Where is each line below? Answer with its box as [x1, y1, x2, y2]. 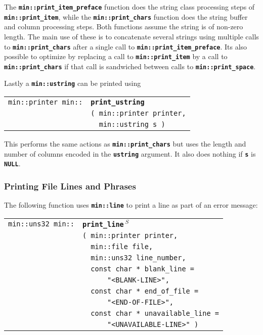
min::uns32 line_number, [91, 253, 186, 262]
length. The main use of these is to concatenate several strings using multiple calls [4, 31, 259, 41]
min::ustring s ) [99, 120, 165, 129]
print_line [82, 220, 124, 228]
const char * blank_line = [91, 264, 194, 273]
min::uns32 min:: [8, 220, 74, 228]
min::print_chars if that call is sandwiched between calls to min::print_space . [4, 61, 256, 71]
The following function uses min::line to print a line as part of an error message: [4, 200, 258, 210]
